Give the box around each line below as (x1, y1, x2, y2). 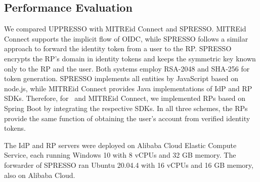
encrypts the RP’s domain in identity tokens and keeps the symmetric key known (4, 53, 256, 63)
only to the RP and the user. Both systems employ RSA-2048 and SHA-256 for (4, 63, 250, 74)
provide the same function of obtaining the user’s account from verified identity (4, 113, 250, 123)
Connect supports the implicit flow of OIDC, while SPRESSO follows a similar (4, 33, 248, 44)
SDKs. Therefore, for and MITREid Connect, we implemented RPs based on (4, 93, 245, 103)
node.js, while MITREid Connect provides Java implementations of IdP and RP (4, 83, 252, 93)
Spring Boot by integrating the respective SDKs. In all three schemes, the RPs (4, 102, 248, 113)
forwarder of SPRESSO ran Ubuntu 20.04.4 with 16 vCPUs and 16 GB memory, (4, 159, 253, 170)
